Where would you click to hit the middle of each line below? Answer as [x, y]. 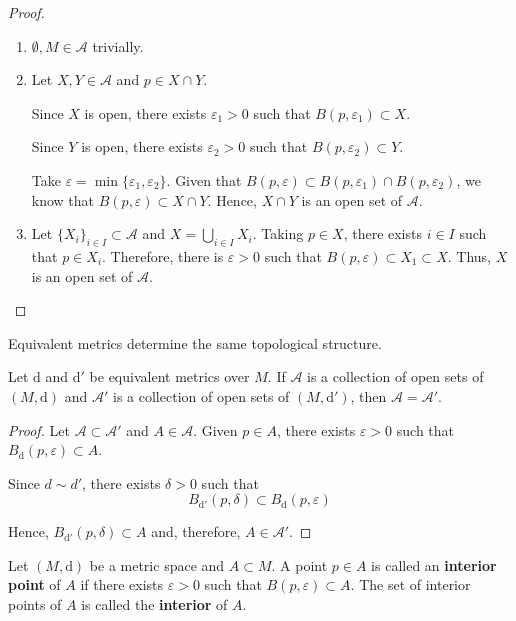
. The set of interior [410, 584]
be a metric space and [157, 564]
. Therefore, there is [163, 255]
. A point [299, 564]
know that [63, 199]
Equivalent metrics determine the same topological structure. [195, 342]
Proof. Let [39, 429]
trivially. [118, 45]
